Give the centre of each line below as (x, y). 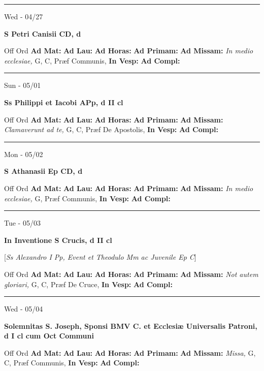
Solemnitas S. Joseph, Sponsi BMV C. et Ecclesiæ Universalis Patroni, (131, 326)
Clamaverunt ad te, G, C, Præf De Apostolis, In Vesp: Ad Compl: (111, 129)
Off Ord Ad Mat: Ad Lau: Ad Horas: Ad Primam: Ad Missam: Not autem (131, 274)
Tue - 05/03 (22, 223)
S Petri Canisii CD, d (43, 33)
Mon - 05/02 (24, 154)
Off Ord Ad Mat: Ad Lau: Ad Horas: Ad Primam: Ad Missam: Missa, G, (130, 352)
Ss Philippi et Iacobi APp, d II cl (64, 102)
